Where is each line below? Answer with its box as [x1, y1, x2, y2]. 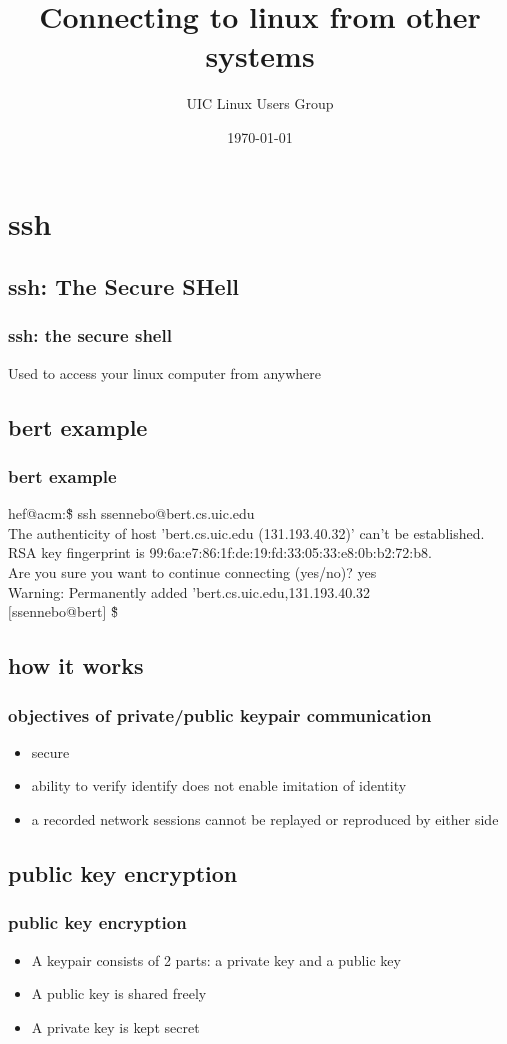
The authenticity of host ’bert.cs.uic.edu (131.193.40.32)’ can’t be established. [8, 522, 485, 543]
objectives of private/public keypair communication [8, 702, 432, 727]
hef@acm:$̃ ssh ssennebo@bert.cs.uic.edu [8, 503, 255, 524]
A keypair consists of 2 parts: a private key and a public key [31, 949, 401, 970]
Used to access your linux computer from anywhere [8, 362, 322, 383]
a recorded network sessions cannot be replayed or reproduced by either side [31, 809, 499, 830]
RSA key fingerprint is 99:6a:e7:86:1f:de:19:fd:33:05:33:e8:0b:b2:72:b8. [8, 542, 432, 563]
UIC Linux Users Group [186, 93, 334, 114]
